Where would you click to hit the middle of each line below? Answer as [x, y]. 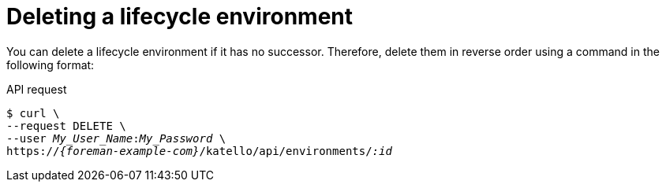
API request [37, 89]
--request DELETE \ [66, 125]
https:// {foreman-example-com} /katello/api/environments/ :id [199, 151]
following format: [51, 65]
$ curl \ [33, 113]
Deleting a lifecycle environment [180, 17]
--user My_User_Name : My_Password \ [116, 138]
